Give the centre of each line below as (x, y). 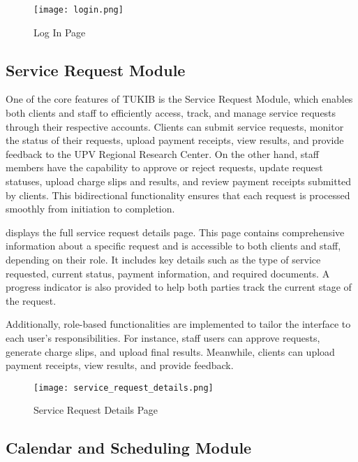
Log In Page (60, 32)
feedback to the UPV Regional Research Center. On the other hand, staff (162, 153)
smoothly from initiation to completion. (90, 209)
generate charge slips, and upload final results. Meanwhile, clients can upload (170, 351)
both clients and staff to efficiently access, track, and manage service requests (171, 113)
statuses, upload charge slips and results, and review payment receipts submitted (179, 181)
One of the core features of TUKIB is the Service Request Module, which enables (179, 99)
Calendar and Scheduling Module (129, 448)
